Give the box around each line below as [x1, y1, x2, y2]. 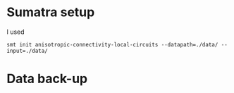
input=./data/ [6, 47, 49, 54]
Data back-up [6, 71, 88, 87]
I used [6, 27, 25, 36]
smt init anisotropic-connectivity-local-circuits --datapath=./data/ [6, 41, 218, 48]
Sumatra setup [6, 4, 95, 20]
